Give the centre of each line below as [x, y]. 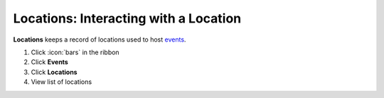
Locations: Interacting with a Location [127, 18]
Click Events [50, 62]
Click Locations [54, 72]
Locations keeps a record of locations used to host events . [100, 39]
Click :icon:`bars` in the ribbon [75, 52]
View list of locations [62, 82]
